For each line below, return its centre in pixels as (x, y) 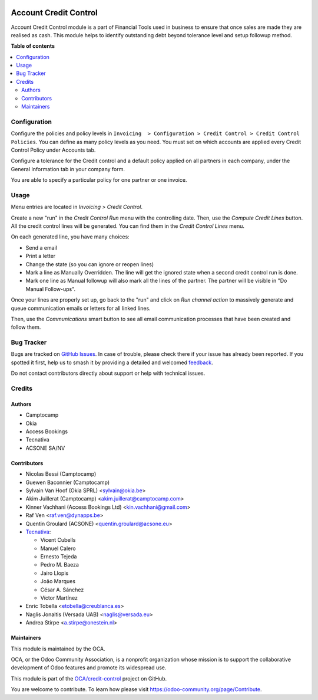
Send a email (41, 247)
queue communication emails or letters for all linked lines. (81, 308)
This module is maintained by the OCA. (58, 649)
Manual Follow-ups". (51, 289)
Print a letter (41, 256)
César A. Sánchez (62, 590)
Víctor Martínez (59, 598)
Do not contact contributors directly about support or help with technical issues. (108, 373)
